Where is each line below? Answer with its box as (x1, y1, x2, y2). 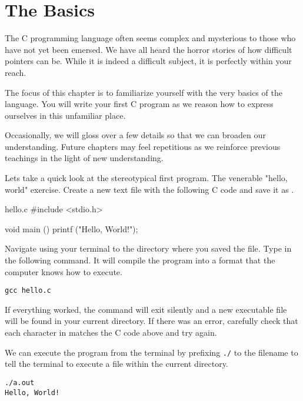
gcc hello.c (5, 286, 51, 295)
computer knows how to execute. (5, 265, 122, 278)
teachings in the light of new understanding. (5, 152, 164, 164)
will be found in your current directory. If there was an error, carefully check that (5, 315, 298, 327)
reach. (5, 66, 26, 78)
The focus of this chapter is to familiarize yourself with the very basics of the (5, 86, 282, 98)
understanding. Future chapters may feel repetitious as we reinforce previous (5, 140, 281, 152)
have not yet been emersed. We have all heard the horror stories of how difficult (5, 43, 292, 55)
